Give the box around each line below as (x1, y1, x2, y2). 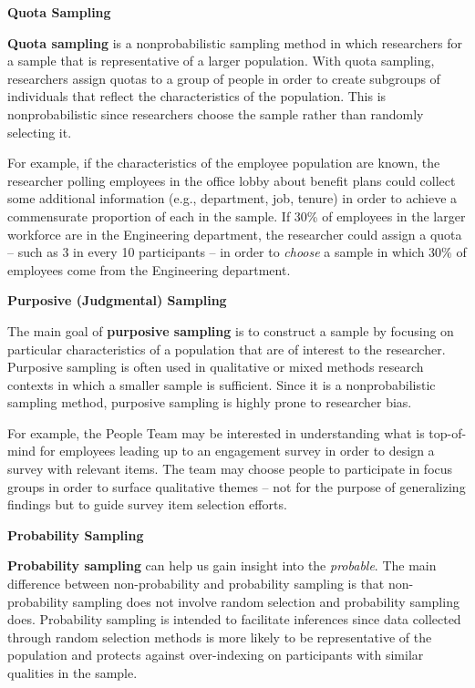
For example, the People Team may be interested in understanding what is (7, 423, 425, 442)
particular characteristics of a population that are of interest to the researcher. (7, 339, 446, 358)
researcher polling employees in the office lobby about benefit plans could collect (7, 170, 456, 190)
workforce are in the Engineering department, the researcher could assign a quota (7, 224, 462, 243)
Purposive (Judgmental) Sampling (7, 291, 227, 310)
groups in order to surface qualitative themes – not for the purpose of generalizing (7, 477, 466, 496)
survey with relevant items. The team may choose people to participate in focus (7, 459, 453, 478)
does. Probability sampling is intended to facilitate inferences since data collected (7, 610, 461, 629)
